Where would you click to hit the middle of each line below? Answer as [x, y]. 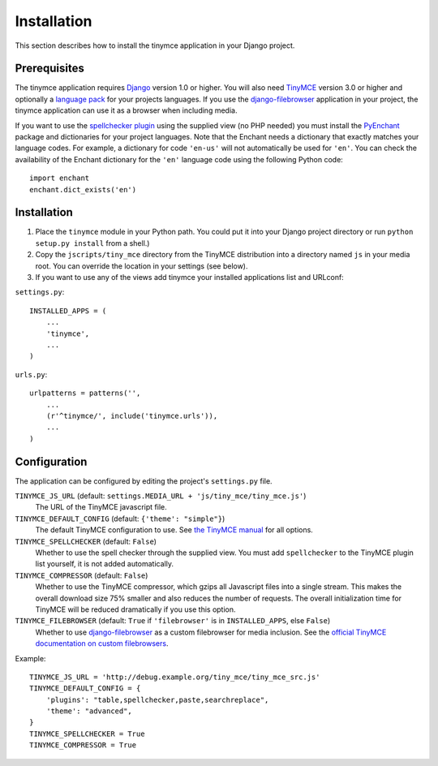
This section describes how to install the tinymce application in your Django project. [155, 45]
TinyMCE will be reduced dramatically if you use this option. [135, 609]
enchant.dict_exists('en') [83, 189]
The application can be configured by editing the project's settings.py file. [144, 481]
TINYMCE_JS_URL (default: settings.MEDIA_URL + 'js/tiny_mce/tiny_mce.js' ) [161, 496]
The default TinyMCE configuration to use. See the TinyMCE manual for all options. [174, 530]
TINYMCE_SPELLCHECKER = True [87, 734]
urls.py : [31, 374]
